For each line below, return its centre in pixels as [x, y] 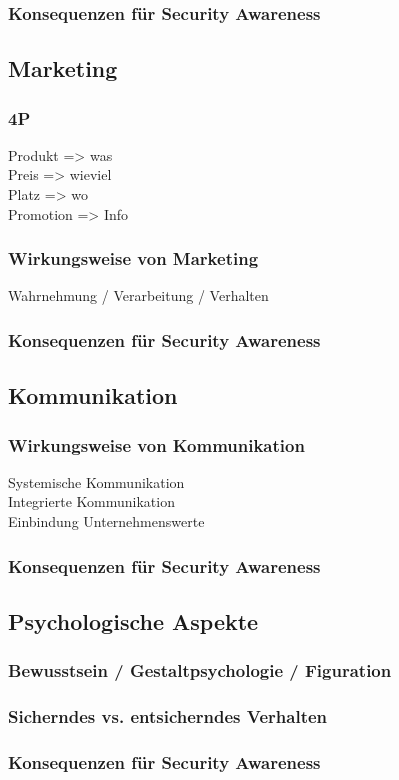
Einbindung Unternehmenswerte [106, 521]
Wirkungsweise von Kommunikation [156, 444]
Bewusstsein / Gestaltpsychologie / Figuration [200, 670]
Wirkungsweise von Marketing [133, 258]
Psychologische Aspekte [133, 620]
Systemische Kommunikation [96, 481]
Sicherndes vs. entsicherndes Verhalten [168, 716]
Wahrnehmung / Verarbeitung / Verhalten [138, 295]
